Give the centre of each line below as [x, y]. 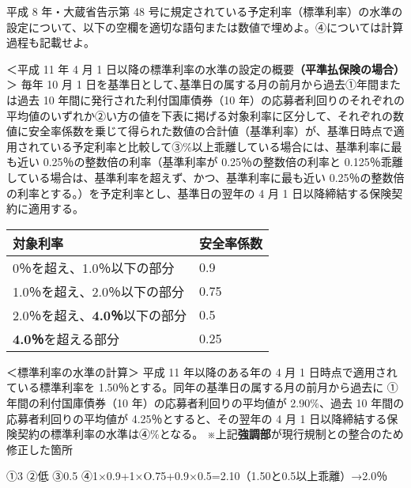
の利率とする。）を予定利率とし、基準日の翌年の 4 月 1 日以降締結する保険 [199, 193]
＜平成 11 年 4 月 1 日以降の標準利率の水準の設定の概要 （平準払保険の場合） [205, 68]
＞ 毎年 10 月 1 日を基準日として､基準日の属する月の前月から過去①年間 [192, 84]
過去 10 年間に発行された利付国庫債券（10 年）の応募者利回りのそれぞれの [211, 99]
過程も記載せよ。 [51, 42]
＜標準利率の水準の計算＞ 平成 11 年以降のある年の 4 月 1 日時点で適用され [202, 371]
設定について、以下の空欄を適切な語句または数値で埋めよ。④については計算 [205, 26]
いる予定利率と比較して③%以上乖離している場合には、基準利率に [221, 146]
